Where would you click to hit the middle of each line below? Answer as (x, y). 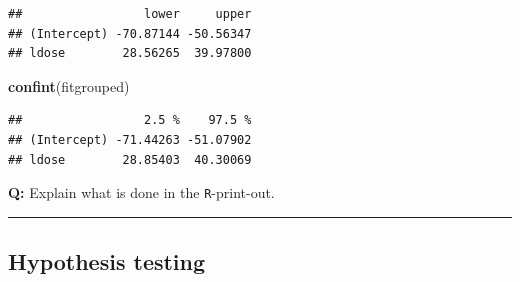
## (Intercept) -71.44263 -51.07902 (130, 139)
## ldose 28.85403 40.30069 (130, 159)
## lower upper (130, 14)
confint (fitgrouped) (69, 85)
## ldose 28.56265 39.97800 (130, 53)
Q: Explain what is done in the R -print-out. (141, 192)
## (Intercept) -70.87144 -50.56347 (130, 33)
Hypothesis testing (107, 261)
